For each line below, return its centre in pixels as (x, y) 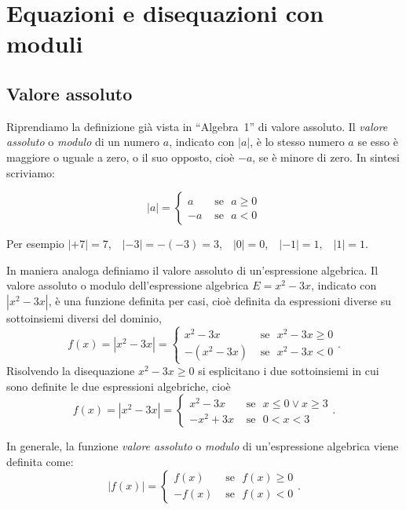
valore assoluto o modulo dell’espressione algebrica (128, 285)
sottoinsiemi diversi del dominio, (84, 317)
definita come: (40, 461)
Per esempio (35, 244)
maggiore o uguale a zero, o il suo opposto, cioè (121, 157)
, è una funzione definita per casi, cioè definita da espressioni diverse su (220, 300)
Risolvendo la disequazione (71, 371)
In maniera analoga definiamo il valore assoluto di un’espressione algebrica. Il (192, 270)
